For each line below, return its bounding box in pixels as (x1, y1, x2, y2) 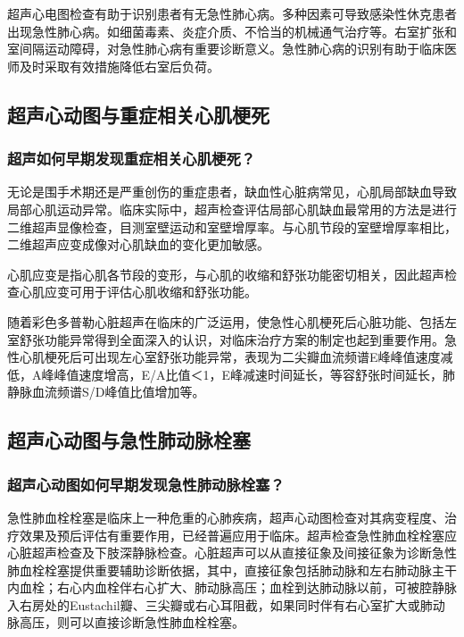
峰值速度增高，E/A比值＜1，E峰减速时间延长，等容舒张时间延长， (54, 365, 443, 383)
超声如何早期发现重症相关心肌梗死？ (7, 147, 256, 170)
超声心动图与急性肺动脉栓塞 (7, 426, 251, 454)
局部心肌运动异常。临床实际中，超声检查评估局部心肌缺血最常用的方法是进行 (7, 199, 457, 218)
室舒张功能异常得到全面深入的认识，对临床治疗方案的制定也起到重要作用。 (7, 330, 444, 348)
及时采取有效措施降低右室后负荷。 (19, 56, 220, 75)
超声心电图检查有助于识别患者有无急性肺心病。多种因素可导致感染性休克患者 (7, 4, 457, 22)
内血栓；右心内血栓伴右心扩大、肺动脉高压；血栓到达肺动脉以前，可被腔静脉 (7, 578, 457, 597)
